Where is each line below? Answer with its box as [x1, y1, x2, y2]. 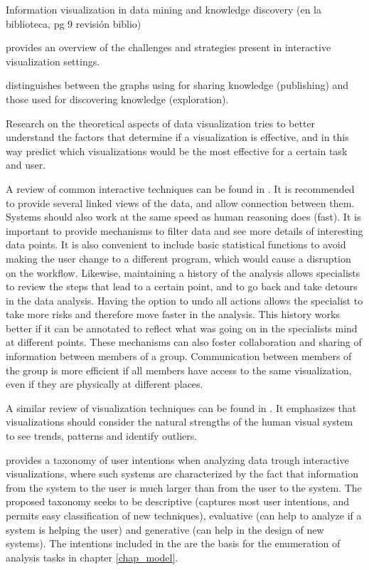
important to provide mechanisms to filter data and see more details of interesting [6, 223, 363, 238]
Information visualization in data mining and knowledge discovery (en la [6, 2, 321, 16]
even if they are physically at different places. [6, 376, 203, 391]
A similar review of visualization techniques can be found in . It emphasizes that [6, 400, 357, 415]
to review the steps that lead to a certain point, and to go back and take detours [6, 279, 358, 294]
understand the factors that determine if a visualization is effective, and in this [6, 130, 349, 144]
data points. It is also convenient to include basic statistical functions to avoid [6, 237, 346, 252]
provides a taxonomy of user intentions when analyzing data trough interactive [6, 452, 349, 467]
